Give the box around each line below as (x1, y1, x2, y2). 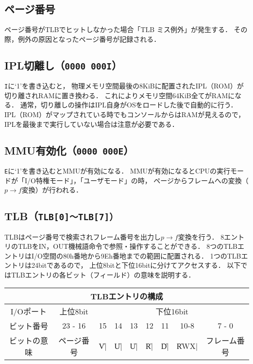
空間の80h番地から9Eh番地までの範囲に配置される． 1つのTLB (42, 250, 241, 260)
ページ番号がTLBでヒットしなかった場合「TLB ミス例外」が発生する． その (4, 24, 248, 35)
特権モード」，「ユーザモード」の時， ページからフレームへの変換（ (35, 175, 249, 185)
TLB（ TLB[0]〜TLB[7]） (4, 208, 118, 224)
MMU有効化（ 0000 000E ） (4, 142, 134, 157)
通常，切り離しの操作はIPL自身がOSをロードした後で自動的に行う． (20, 100, 237, 110)
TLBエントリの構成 (90, 290, 163, 302)
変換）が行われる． (21, 185, 83, 195)
